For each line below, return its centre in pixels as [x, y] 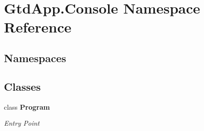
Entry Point [22, 123]
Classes [22, 86]
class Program [27, 106]
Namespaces [35, 57]
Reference [38, 27]
